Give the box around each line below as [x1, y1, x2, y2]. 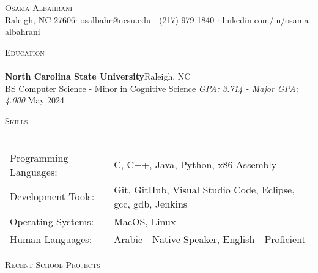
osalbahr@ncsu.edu [80, 13, 151, 26]
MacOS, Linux [114, 214, 176, 228]
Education [5, 45, 45, 58]
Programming [10, 150, 68, 165]
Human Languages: [10, 231, 92, 246]
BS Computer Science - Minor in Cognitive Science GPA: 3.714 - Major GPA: [5, 81, 298, 94]
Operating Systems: [10, 214, 94, 228]
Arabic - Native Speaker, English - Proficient [114, 231, 306, 246]
